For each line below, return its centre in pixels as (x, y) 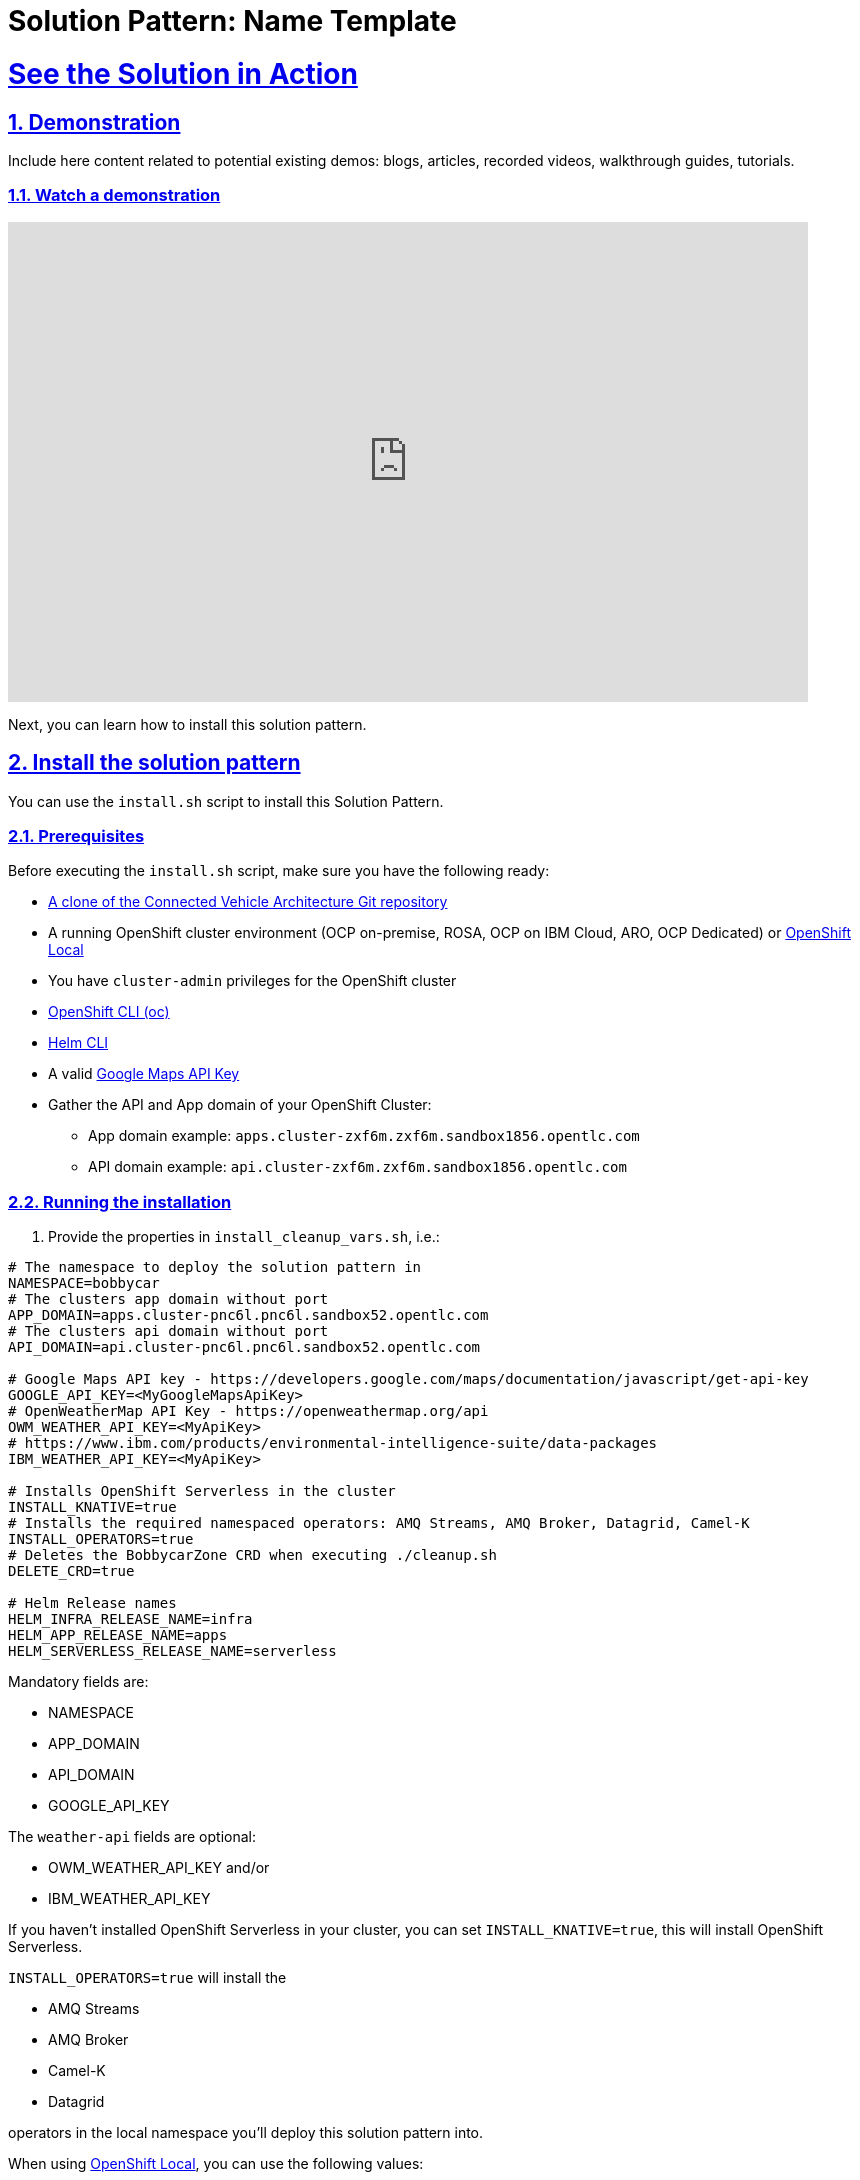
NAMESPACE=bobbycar (84, 1283)
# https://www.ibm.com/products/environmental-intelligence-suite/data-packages (333, 1443)
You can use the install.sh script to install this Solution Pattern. (226, 801)
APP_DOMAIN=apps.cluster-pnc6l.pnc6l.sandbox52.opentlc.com (248, 1315)
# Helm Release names (92, 1603)
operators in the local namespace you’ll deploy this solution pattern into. (246, 2133)
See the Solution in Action (183, 73)
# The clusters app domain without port (168, 1299)
